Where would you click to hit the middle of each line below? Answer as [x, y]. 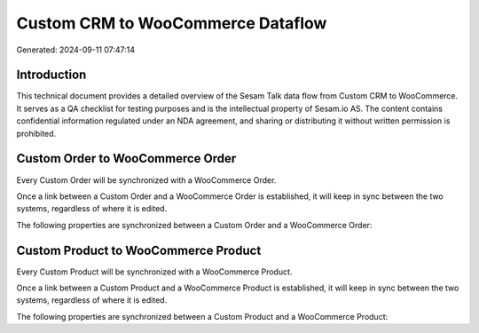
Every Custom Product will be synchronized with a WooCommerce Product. [154, 272]
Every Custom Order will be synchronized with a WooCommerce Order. [146, 180]
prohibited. [36, 133]
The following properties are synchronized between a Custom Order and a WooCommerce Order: [194, 225]
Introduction [51, 75]
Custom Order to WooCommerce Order [126, 159]
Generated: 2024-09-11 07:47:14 [76, 50]
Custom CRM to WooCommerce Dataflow [172, 23]
